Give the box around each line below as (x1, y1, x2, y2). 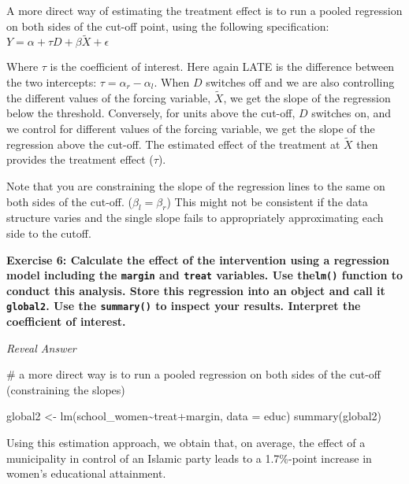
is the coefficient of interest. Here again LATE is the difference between (50, 58, 395, 75)
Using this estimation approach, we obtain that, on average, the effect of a (6, 434, 366, 451)
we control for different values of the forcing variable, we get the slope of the (6, 120, 375, 136)
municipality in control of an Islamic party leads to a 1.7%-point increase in (6, 449, 372, 466)
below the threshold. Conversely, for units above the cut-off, (6, 105, 296, 121)
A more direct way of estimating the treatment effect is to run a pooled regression (6, 2, 403, 18)
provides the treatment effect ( (6, 151, 154, 168)
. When (154, 74, 190, 90)
